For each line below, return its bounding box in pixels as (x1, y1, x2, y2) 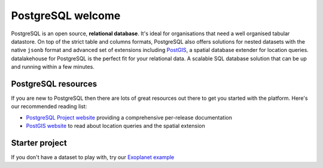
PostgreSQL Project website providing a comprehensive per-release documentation (26, 114, 233, 121)
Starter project (11, 138, 67, 148)
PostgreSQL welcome (11, 9, 121, 22)
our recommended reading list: (11, 103, 87, 110)
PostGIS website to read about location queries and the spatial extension (26, 123, 206, 130)
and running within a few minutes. (11, 63, 95, 71)
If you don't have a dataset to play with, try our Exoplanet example (11, 154, 175, 161)
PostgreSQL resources (11, 78, 97, 89)
